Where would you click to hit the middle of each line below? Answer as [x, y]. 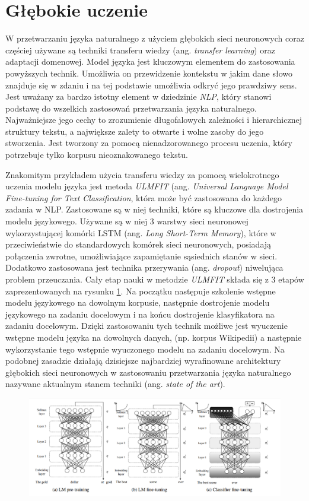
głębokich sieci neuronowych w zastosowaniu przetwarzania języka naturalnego [148, 372]
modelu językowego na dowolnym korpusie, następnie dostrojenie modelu [138, 302]
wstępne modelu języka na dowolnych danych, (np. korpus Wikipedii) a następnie [154, 337]
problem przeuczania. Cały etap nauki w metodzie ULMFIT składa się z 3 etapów [155, 279]
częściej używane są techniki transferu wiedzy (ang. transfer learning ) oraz [140, 50]
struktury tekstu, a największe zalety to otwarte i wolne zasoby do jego [135, 131]
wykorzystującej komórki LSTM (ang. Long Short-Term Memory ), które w [141, 232]
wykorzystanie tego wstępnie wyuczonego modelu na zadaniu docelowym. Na [145, 349]
